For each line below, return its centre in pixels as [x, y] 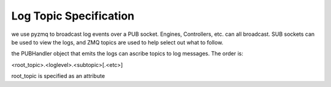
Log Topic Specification [73, 16]
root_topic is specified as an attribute [58, 76]
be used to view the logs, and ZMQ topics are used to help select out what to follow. [117, 42]
